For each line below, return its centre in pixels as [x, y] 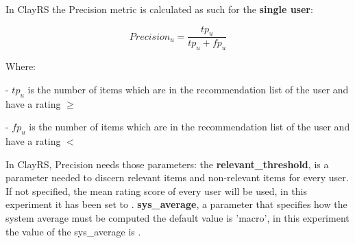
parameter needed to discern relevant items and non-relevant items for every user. [177, 177]
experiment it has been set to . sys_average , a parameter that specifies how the [176, 204]
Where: [21, 66]
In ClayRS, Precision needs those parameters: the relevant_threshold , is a [167, 164]
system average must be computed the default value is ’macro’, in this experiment [177, 217]
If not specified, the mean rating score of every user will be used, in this [156, 190]
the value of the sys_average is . [73, 231]
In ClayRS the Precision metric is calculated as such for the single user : [159, 9]
